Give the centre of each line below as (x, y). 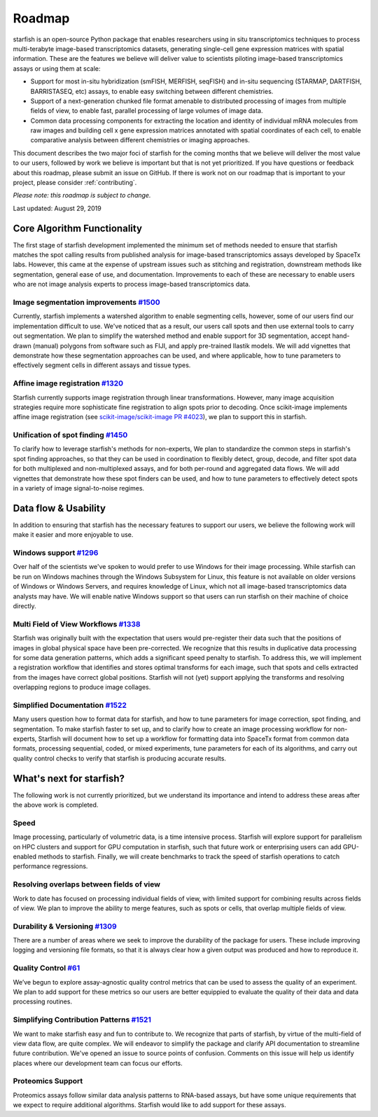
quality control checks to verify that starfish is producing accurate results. (120, 758)
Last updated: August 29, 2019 (57, 208)
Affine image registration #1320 (68, 383)
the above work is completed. (56, 805)
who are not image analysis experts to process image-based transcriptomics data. (132, 285)
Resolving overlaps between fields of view (87, 884)
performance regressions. (50, 866)
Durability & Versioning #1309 (65, 926)
